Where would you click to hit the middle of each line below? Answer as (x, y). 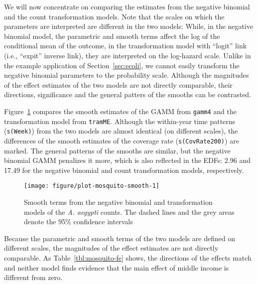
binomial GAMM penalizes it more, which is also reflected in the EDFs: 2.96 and (127, 160)
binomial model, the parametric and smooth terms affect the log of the (112, 36)
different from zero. (33, 277)
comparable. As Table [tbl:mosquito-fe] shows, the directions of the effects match (128, 257)
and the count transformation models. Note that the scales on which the (114, 16)
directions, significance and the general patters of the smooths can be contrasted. (128, 94)
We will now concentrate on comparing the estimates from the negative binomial (127, 6)
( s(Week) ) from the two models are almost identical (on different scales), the (121, 131)
